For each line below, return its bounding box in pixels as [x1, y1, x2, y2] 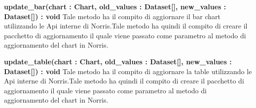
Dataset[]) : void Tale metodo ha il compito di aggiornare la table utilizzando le [4, 66, 252, 76]
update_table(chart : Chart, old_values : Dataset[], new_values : [4, 56, 232, 66]
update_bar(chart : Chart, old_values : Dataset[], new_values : [4, 1, 226, 11]
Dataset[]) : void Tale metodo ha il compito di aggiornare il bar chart [4, 11, 221, 21]
